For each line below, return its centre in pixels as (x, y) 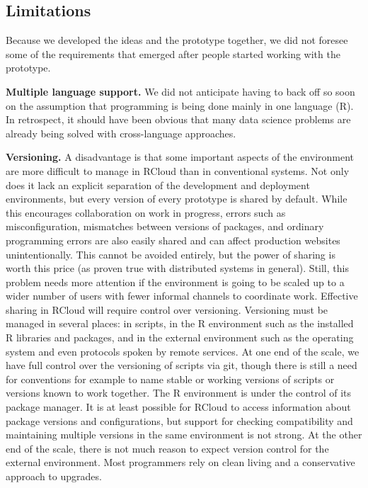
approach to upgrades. (54, 476)
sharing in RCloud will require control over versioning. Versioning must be (167, 309)
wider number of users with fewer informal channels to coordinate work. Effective (182, 296)
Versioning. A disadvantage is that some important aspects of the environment (180, 157)
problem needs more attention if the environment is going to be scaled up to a (175, 282)
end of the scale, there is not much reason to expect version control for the (167, 448)
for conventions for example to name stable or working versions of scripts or (170, 379)
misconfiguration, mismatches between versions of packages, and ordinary (165, 226)
